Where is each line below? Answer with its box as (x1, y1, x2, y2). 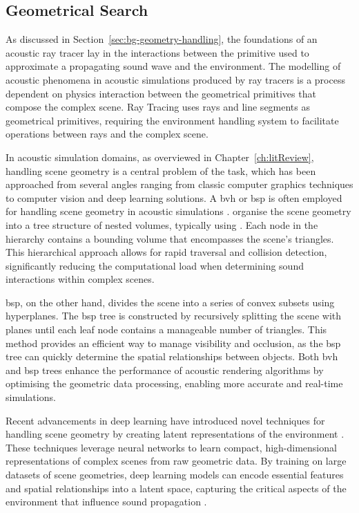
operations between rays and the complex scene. (6, 127, 208, 141)
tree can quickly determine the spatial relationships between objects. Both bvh (6, 349, 338, 364)
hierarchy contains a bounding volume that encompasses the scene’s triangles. (6, 231, 334, 245)
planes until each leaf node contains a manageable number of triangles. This (6, 322, 327, 337)
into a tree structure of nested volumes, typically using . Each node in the (6, 217, 318, 232)
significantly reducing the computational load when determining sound (6, 258, 304, 272)
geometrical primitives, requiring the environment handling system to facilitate (6, 113, 339, 127)
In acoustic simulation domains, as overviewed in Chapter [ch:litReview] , (6, 149, 314, 164)
